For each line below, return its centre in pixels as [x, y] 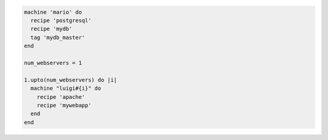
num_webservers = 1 [53, 63]
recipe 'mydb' [52, 29]
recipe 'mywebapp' [64, 105]
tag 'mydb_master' [58, 37]
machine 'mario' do [53, 12]
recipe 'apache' [61, 97]
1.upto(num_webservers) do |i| [71, 80]
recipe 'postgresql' [61, 20]
